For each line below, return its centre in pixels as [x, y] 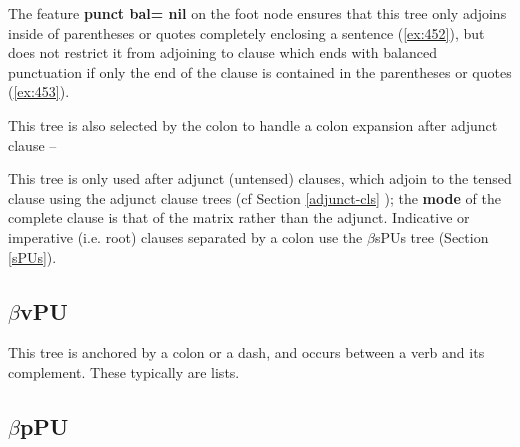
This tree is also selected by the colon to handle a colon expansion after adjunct [253, 124]
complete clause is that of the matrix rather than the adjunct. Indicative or [239, 217]
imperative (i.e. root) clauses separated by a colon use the [185, 236]
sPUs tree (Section [431, 236]
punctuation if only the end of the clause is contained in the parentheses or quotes [260, 71]
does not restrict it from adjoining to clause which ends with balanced [222, 52]
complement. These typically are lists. [124, 371]
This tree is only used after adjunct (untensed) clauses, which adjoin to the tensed [260, 178]
